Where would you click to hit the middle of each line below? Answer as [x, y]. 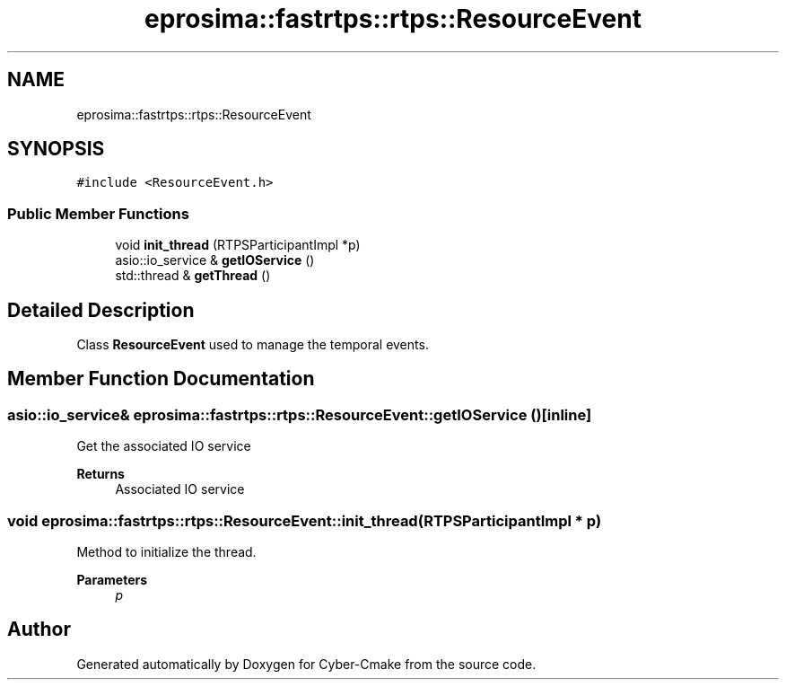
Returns [100, 474]
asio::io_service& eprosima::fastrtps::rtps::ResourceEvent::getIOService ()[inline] [300, 414]
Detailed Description [101, 310]
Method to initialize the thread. [166, 552]
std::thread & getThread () [193, 276]
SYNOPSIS [56, 149]
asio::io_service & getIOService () [215, 260]
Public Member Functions [98, 213]
